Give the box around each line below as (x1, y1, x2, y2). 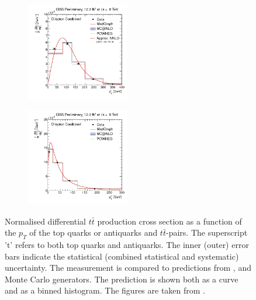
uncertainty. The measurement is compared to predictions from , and (5, 261, 251, 274)
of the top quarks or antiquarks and (29, 226, 158, 239)
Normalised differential (5, 215, 86, 227)
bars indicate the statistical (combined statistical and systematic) (5, 250, 239, 262)
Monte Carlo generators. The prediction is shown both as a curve (5, 273, 238, 285)
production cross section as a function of (97, 215, 242, 227)
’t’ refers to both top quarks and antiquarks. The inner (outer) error (5, 238, 249, 250)
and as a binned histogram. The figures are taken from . (5, 284, 206, 296)
